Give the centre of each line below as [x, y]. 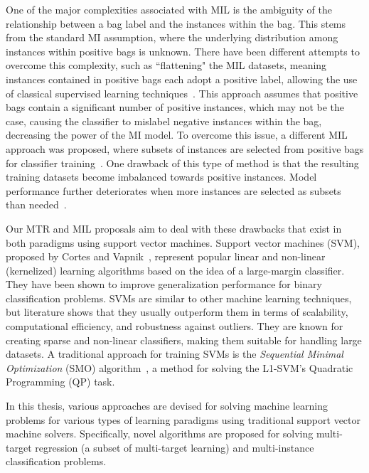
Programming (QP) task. [60, 382]
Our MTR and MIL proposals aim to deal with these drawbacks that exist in [174, 228]
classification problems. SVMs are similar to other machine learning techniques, [179, 298]
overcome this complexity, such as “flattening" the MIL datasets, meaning [166, 65]
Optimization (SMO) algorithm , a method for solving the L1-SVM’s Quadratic [180, 367]
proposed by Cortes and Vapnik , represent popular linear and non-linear [166, 256]
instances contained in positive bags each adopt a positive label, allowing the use [182, 79]
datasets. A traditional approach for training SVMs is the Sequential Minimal [175, 354]
